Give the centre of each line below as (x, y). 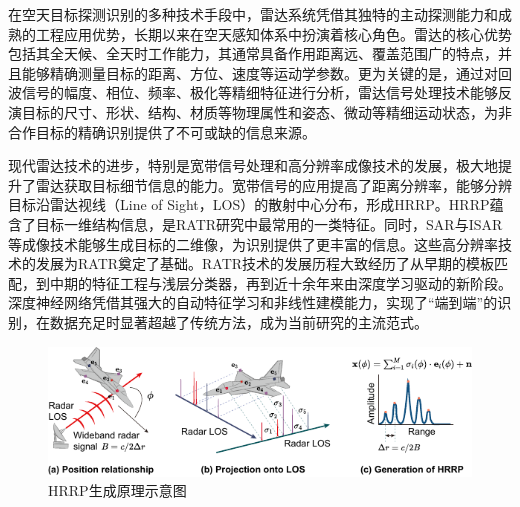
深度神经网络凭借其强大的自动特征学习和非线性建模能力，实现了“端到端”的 (253, 302)
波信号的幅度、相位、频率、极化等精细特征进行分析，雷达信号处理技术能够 (253, 92)
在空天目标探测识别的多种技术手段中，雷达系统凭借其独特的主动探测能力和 (253, 14)
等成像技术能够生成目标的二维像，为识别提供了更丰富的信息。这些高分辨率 (253, 243)
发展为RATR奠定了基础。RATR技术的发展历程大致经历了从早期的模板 (265, 263)
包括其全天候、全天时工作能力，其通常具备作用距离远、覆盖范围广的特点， (253, 53)
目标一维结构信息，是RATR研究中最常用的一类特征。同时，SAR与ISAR (269, 223)
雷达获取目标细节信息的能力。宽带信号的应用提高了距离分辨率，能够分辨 (273, 184)
